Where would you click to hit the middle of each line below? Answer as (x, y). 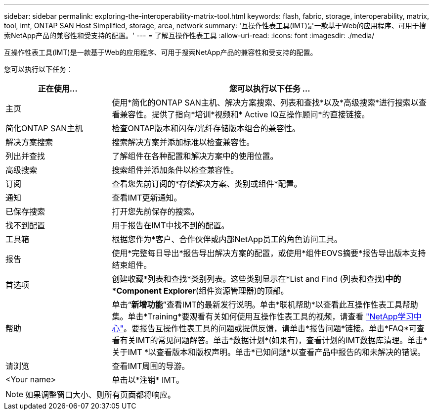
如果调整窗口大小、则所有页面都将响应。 (101, 395)
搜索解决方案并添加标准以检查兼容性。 (183, 142)
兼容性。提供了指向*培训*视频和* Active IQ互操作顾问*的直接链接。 (245, 114)
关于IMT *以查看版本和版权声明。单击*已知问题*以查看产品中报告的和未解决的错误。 (269, 352)
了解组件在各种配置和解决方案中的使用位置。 (195, 156)
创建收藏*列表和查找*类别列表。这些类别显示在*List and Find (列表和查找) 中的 (257, 279)
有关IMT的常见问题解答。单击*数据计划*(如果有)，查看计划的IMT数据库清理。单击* (274, 340)
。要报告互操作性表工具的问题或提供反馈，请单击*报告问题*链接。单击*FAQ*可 (270, 328)
